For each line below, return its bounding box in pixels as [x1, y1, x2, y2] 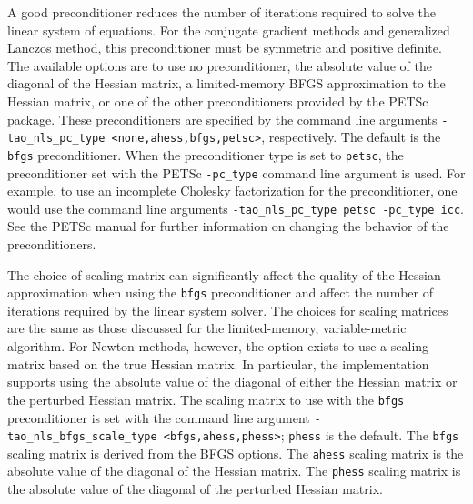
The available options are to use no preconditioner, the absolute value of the [7, 55, 433, 75]
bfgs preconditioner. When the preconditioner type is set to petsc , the [7, 145, 404, 164]
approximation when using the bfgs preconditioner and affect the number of [7, 283, 433, 302]
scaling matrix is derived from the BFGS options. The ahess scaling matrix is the [7, 443, 464, 462]
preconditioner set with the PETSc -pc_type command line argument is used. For [7, 163, 466, 182]
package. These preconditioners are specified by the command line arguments [7, 109, 438, 128]
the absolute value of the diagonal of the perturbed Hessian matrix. [7, 479, 383, 499]
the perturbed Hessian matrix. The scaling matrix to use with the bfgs [7, 389, 405, 408]
